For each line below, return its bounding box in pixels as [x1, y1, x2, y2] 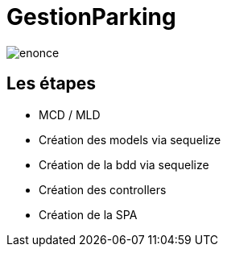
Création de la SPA [39, 207, 138, 222]
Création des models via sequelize [39, 132, 221, 147]
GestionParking [6, 3, 176, 31]
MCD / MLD [39, 107, 101, 122]
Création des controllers [39, 182, 167, 197]
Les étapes [6, 73, 97, 94]
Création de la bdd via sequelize [39, 157, 209, 172]
